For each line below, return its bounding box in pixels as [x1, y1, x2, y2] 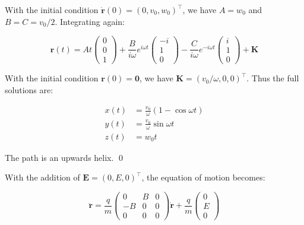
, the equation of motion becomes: [141, 171, 265, 183]
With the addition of [5, 171, 80, 183]
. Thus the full [246, 72, 299, 84]
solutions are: [5, 83, 53, 96]
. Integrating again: [55, 15, 125, 27]
